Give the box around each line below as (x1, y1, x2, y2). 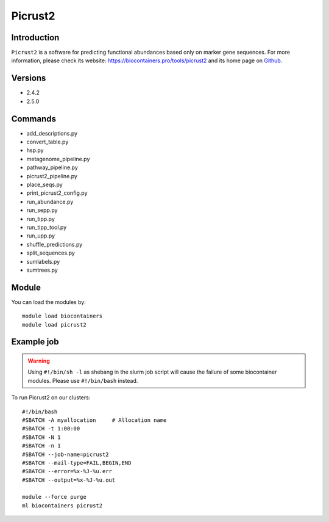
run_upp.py (26, 232, 55, 239)
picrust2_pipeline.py (26, 172, 77, 179)
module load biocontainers (22, 313, 103, 320)
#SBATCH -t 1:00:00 (22, 425, 80, 432)
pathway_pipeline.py (26, 164, 79, 171)
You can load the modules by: (11, 298, 87, 305)
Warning (27, 357, 50, 364)
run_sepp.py (26, 206, 58, 214)
